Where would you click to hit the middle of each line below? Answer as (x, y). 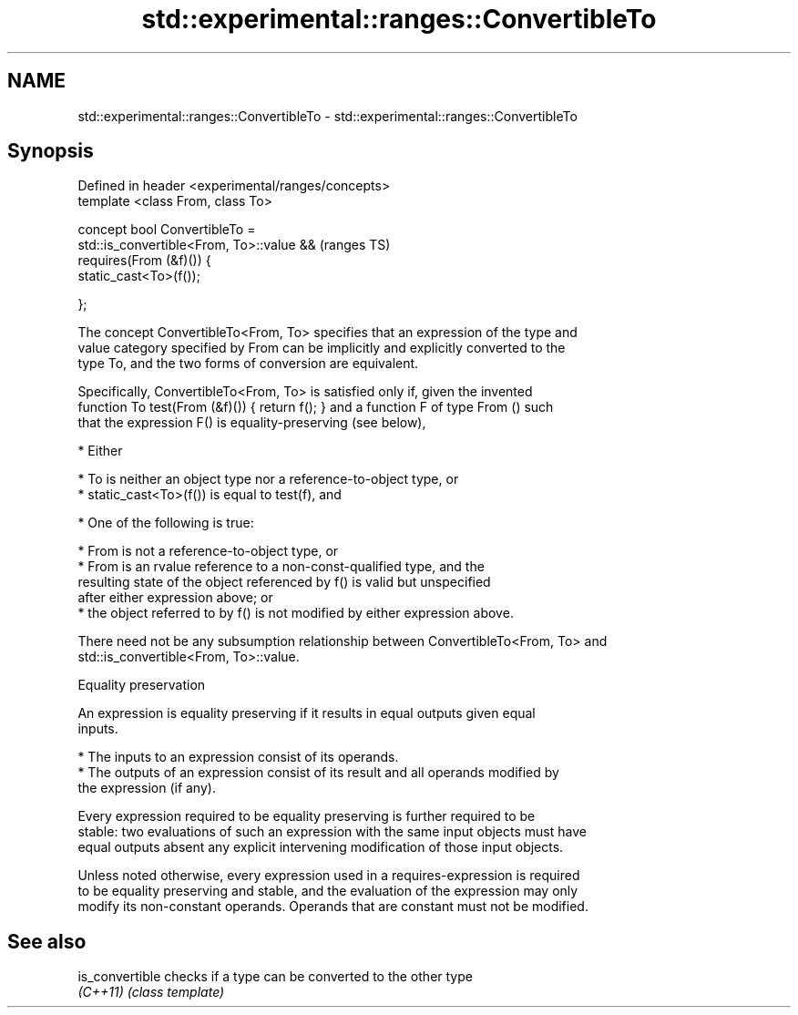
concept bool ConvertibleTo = (167, 230)
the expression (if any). (147, 788)
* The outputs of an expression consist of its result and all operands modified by (318, 773)
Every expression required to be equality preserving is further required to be (307, 816)
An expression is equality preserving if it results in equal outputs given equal (307, 713)
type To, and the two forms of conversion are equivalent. (248, 364)
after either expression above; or (175, 598)
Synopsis (51, 151)
